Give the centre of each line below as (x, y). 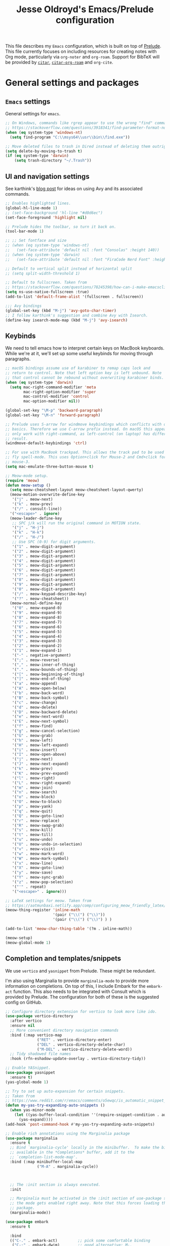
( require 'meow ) (22, 480)
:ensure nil (23, 1026)
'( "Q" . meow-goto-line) (38, 816)
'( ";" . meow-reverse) (36, 660)
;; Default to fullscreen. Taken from (46, 283)
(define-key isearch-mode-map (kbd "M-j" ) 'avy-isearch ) (67, 320)
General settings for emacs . (33, 114)
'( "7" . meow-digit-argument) (44, 575)
